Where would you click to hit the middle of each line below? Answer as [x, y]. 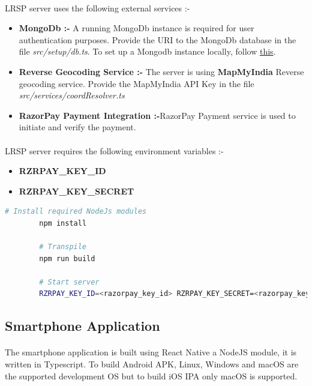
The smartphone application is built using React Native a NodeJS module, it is [151, 352]
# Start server [69, 282]
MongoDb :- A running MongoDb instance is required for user [136, 28]
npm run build [67, 258]
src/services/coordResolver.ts [72, 95]
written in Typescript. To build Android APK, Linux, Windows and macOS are [152, 364]
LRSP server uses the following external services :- [97, 8]
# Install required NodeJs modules [76, 212]
